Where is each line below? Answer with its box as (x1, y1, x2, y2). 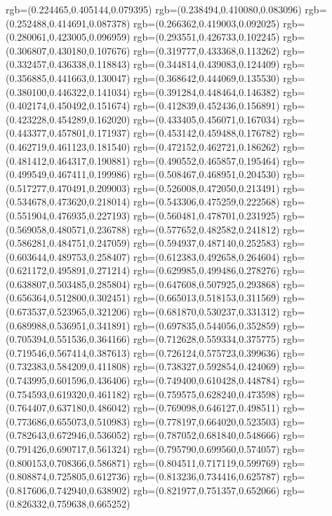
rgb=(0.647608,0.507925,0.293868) (133, 276, 280, 291)
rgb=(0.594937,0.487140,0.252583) (133, 236, 280, 250)
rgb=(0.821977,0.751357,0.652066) (133, 482, 280, 497)
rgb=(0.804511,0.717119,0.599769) (133, 455, 280, 470)
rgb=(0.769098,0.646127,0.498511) (133, 400, 280, 415)
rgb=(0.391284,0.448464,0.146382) (133, 84, 280, 99)
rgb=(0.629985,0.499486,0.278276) (133, 263, 280, 278)
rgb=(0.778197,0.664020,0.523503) (133, 414, 280, 428)
